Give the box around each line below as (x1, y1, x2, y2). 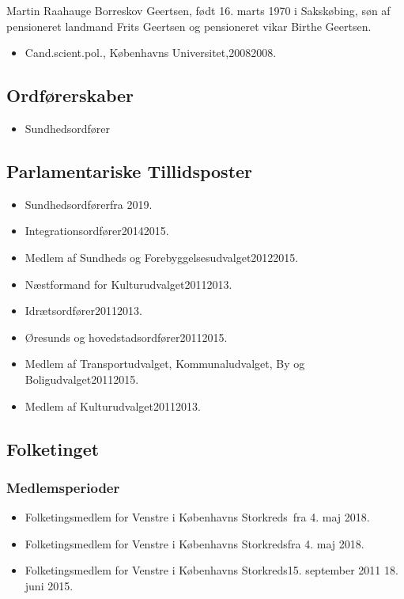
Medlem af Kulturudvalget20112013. (25, 397, 201, 414)
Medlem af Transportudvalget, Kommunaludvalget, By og (25, 355, 305, 372)
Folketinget (6, 436, 100, 461)
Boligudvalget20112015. (25, 370, 139, 387)
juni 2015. (25, 577, 74, 593)
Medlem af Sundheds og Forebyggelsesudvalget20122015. (25, 248, 299, 265)
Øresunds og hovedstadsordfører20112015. (25, 328, 228, 345)
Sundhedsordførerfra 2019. (25, 195, 153, 212)
